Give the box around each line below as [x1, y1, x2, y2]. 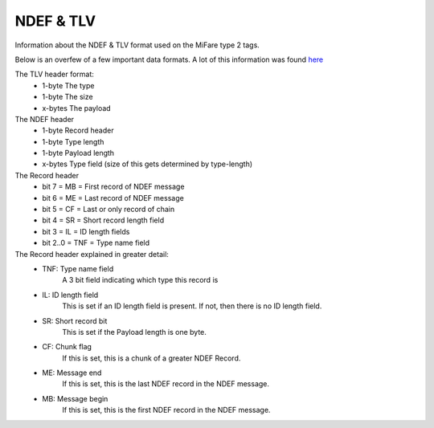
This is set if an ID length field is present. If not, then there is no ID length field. [62, 301, 322, 311]
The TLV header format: [14, 69, 94, 79]
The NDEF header [14, 114, 75, 124]
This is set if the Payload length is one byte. [62, 327, 207, 336]
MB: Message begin [42, 393, 108, 403]
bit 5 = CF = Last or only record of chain [42, 205, 175, 214]
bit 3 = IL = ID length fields [42, 226, 130, 236]
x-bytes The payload [42, 103, 112, 112]
